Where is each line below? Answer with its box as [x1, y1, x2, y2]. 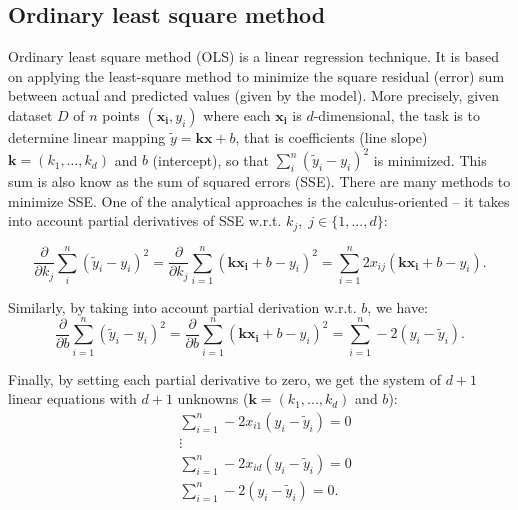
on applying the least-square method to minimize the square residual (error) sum [8, 65, 505, 86]
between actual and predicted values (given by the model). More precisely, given [8, 85, 500, 106]
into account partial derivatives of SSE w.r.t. [8, 210, 282, 231]
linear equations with [8, 388, 137, 409]
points [102, 104, 140, 125]
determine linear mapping [8, 126, 166, 147]
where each [203, 104, 271, 125]
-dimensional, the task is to [313, 104, 480, 125]
